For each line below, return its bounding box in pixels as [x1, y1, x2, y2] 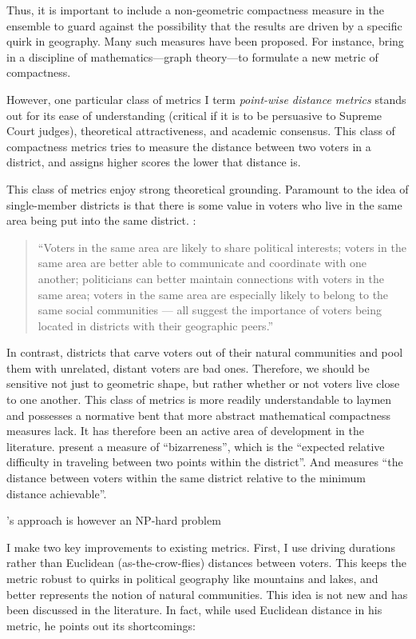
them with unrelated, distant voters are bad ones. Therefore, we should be [6, 359, 370, 376]
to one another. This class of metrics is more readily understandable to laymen [6, 391, 392, 408]
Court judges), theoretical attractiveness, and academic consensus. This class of [6, 122, 395, 139]
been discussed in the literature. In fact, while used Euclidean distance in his [6, 601, 382, 618]
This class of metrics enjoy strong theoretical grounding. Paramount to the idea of [6, 180, 409, 197]
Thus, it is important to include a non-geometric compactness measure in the [6, 2, 384, 18]
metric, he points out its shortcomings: [6, 617, 196, 633]
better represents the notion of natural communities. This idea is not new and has [6, 585, 408, 602]
